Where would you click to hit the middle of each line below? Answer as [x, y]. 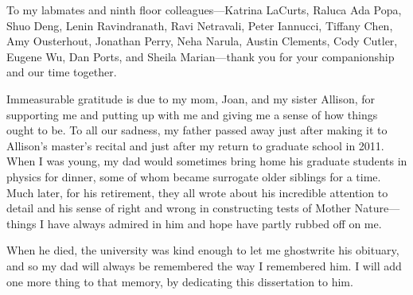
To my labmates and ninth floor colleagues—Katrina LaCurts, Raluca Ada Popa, [204, 10]
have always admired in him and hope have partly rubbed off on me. [214, 223]
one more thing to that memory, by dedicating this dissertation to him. [180, 281]
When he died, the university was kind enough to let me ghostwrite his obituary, [203, 250]
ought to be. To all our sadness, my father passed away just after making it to [197, 130]
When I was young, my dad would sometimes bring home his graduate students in [207, 161]
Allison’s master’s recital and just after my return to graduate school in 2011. [195, 145]
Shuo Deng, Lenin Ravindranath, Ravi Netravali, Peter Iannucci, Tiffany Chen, [200, 25]
